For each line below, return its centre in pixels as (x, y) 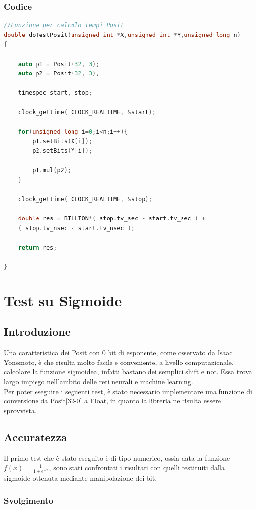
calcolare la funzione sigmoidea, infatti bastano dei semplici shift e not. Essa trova (128, 372)
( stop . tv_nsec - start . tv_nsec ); (76, 228)
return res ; (37, 247)
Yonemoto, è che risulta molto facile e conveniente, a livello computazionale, (119, 362)
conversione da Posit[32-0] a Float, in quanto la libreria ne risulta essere (113, 401)
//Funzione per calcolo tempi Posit (64, 25)
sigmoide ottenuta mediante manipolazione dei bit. (81, 478)
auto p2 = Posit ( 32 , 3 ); (59, 74)
